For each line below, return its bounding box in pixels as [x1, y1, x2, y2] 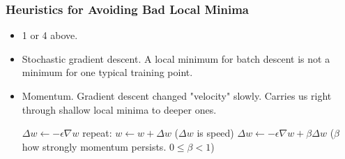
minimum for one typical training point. [22, 65, 193, 79]
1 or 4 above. [22, 28, 78, 43]
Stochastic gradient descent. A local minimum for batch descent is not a [22, 51, 330, 66]
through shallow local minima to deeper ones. [22, 102, 217, 116]
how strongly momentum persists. [22, 139, 167, 153]
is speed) [197, 126, 234, 140]
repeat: [82, 126, 112, 140]
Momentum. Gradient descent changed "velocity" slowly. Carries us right [22, 89, 332, 103]
